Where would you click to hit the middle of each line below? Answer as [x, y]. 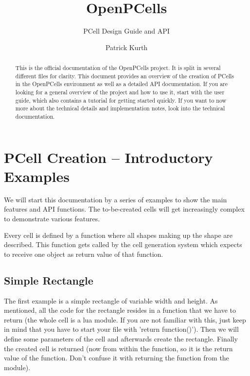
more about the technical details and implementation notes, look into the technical [120, 108]
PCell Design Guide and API [126, 31]
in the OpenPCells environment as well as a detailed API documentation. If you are [122, 84]
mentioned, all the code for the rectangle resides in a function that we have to [120, 310]
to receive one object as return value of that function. [84, 254]
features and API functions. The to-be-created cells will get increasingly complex [124, 209]
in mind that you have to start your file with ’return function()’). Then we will [121, 329]
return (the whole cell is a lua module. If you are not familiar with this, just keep [125, 319]
